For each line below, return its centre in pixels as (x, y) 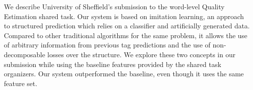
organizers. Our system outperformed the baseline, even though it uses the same (124, 74)
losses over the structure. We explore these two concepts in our (141, 54)
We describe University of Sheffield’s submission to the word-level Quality (114, 6)
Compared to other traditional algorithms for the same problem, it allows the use (126, 35)
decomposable (25, 54)
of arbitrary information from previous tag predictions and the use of (107, 45)
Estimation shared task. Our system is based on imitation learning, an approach (124, 16)
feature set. (21, 83)
